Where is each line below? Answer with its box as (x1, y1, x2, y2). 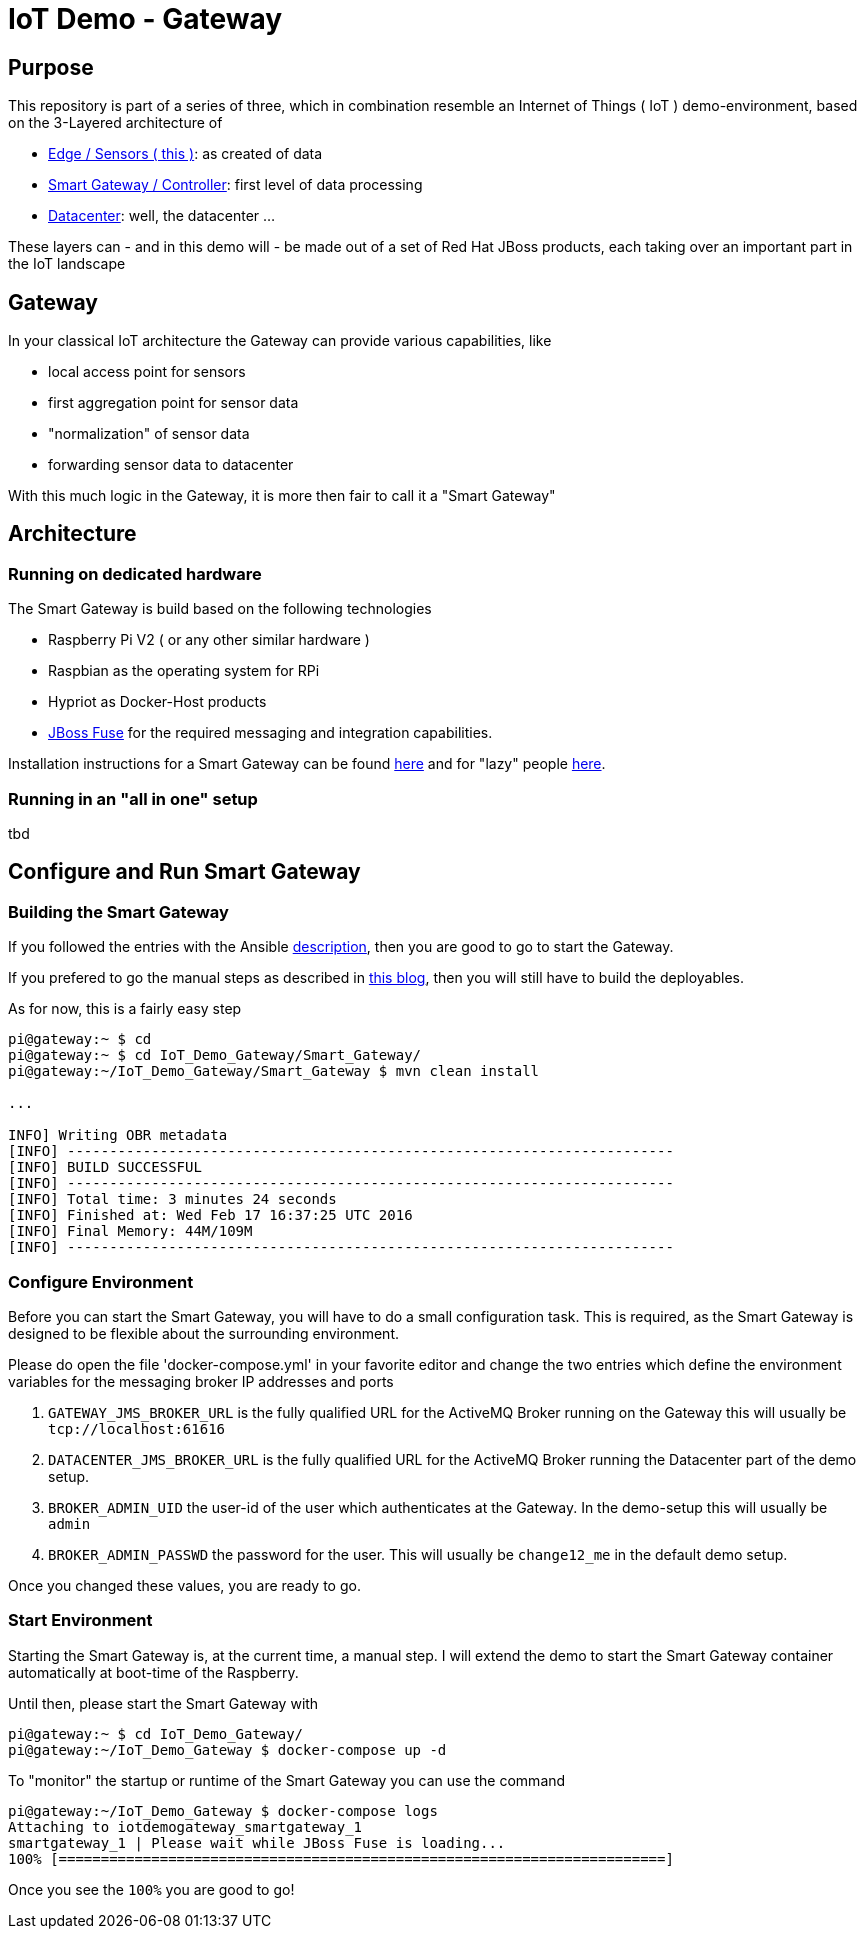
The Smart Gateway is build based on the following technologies (8, 600, 432, 618)
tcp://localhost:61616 (48, 1420, 226, 1437)
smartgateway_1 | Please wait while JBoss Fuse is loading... (8, 1834, 506, 1851)
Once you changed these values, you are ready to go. (8, 1576, 361, 1594)
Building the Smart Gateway (8, 901, 229, 922)
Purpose (8, 54, 94, 80)
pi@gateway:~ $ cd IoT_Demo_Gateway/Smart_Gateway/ (8, 1047, 422, 1064)
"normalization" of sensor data (48, 425, 250, 443)
